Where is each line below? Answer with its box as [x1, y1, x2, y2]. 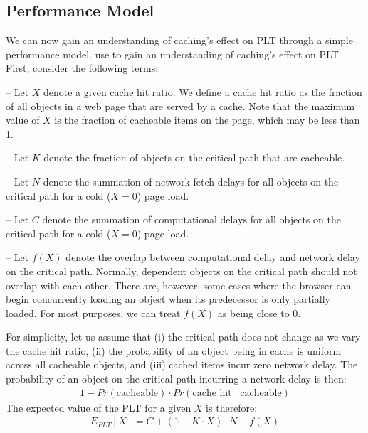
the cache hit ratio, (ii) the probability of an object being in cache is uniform [6, 343, 342, 358]
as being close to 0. [217, 305, 301, 320]
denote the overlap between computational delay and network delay [65, 250, 360, 264]
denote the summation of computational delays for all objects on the [42, 212, 341, 227]
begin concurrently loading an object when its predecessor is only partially [6, 292, 330, 306]
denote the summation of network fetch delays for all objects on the [43, 173, 339, 188]
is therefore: [206, 400, 258, 415]
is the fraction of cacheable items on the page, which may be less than [54, 112, 360, 127]
